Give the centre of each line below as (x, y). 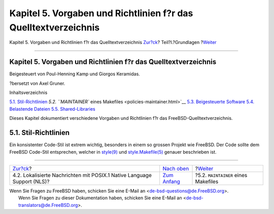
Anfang (171, 181)
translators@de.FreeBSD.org (48, 205)
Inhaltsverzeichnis (28, 93)
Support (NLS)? (31, 181)
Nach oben (176, 168)
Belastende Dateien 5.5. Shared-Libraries (53, 109)
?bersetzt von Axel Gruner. (37, 83)
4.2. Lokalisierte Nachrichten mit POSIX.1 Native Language (82, 175)
